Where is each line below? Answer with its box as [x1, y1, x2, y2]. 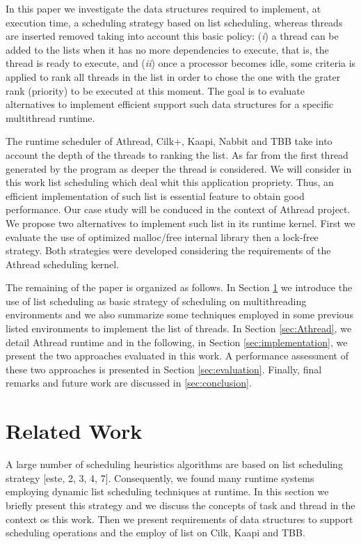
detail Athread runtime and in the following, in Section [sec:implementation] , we [6, 334, 348, 349]
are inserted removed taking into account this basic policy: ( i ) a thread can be [6, 29, 339, 43]
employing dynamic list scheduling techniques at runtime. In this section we [6, 484, 329, 499]
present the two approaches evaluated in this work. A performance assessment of [6, 348, 349, 363]
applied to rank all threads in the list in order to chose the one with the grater [6, 69, 341, 84]
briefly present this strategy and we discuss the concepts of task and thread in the [6, 497, 355, 512]
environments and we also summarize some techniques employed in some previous [6, 307, 353, 322]
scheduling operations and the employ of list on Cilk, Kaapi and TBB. [6, 525, 305, 540]
